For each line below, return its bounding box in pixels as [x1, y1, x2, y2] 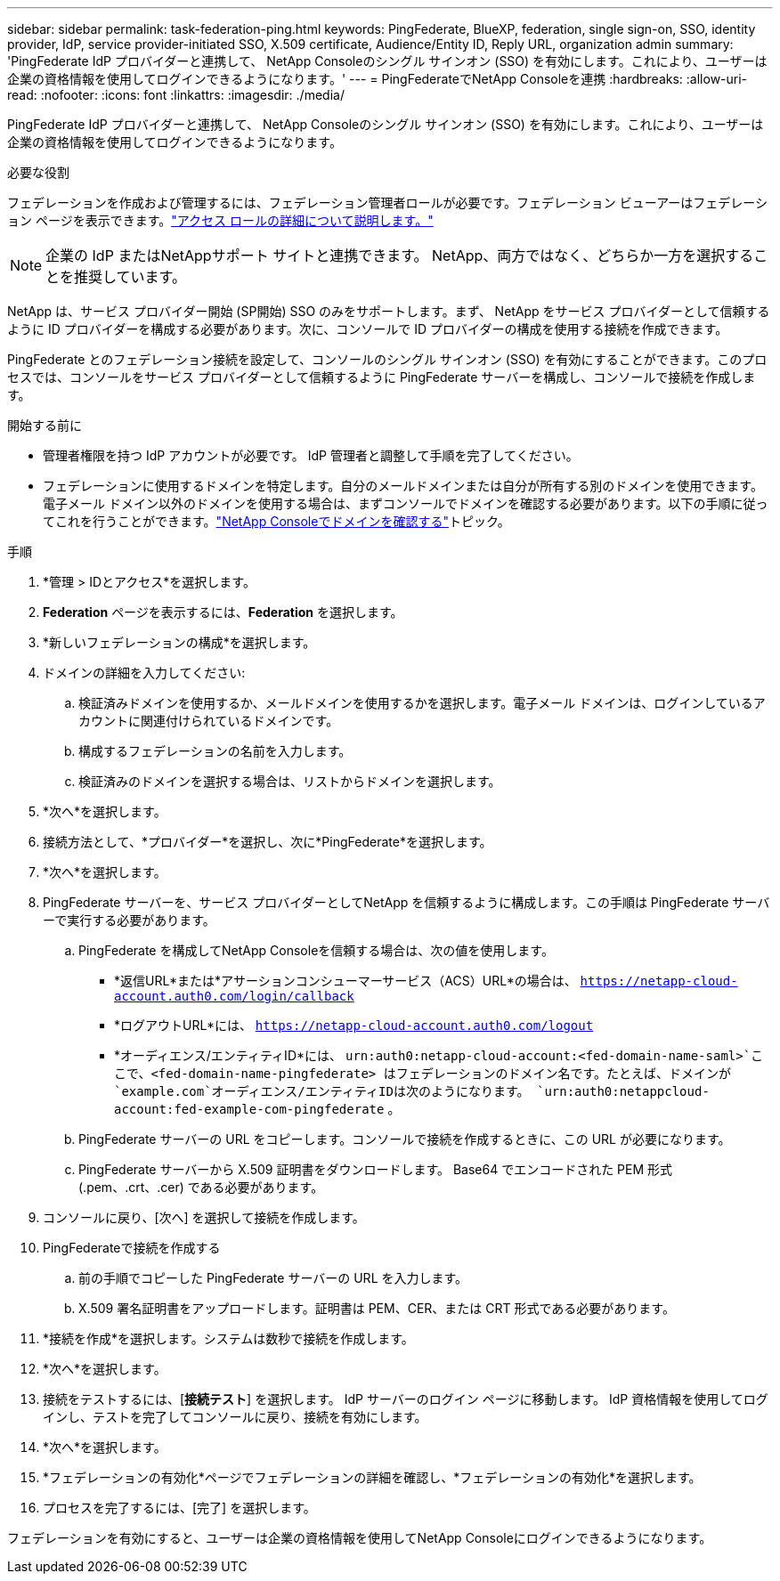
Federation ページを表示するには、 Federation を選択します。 [43, 604, 403, 620]
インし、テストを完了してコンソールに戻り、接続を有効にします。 [43, 1409, 427, 1424]
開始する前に [7, 418, 82, 433]
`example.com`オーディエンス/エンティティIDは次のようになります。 [114, 1084, 530, 1099]
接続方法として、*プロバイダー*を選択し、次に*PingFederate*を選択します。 [43, 834, 492, 849]
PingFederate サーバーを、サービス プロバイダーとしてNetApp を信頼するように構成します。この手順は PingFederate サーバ [43, 895, 770, 910]
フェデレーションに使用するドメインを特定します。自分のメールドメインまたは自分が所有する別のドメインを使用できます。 [43, 478, 763, 493]
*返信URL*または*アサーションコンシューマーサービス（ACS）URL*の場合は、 [114, 973, 577, 988]
